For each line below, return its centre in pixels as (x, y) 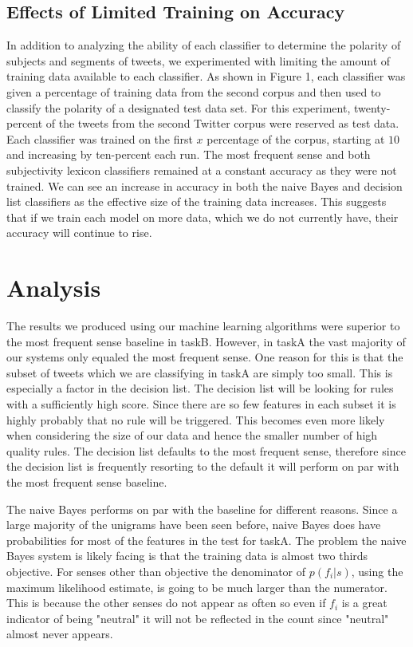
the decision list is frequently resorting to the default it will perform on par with (203, 466)
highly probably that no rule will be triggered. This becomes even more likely (196, 419)
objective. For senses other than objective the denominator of (156, 571)
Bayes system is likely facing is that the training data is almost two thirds (187, 556)
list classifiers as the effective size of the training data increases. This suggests (197, 201)
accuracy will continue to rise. (79, 233)
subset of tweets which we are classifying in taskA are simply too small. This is (200, 372)
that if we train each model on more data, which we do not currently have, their (203, 217)
